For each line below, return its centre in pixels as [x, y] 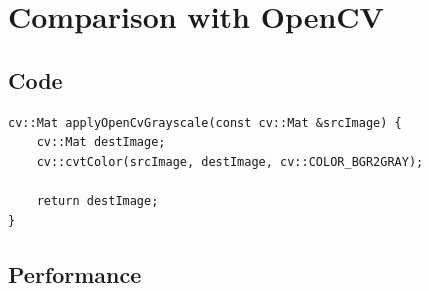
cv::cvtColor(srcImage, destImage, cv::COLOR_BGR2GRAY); [230, 161]
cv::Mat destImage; [101, 142]
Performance [75, 273]
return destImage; [97, 200]
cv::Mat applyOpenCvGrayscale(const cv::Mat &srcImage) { [205, 122]
